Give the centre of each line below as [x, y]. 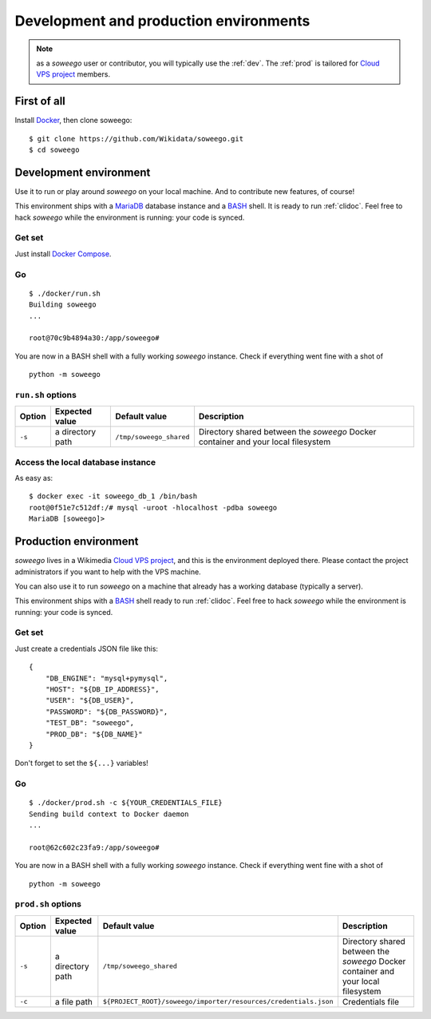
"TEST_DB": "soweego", [90, 723]
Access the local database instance [85, 462]
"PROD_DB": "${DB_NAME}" [94, 734]
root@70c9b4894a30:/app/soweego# [94, 338]
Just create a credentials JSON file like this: [87, 648]
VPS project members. [73, 74]
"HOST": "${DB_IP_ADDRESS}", [102, 689]
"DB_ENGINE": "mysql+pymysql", [107, 678]
